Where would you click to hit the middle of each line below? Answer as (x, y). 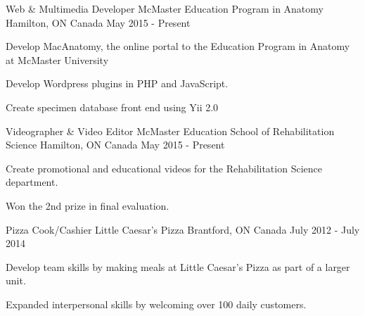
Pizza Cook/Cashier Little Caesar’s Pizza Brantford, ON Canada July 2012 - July (183, 229)
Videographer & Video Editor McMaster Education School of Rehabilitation (170, 131)
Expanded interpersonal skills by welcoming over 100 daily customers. (156, 304)
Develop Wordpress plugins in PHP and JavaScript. (117, 83)
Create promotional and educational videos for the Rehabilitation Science (164, 168)
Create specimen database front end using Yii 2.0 (112, 107)
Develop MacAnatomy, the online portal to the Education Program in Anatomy (178, 46)
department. (32, 182)
